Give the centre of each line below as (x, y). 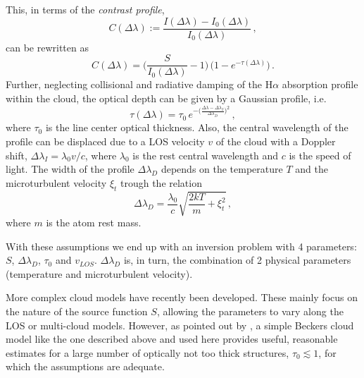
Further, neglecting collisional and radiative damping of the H (139, 84)
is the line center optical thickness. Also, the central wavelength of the (197, 127)
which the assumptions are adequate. (85, 366)
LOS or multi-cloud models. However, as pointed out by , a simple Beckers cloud (180, 325)
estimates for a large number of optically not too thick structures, (148, 352)
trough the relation (161, 182)
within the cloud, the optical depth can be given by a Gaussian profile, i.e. (166, 98)
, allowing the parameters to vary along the (250, 311)
